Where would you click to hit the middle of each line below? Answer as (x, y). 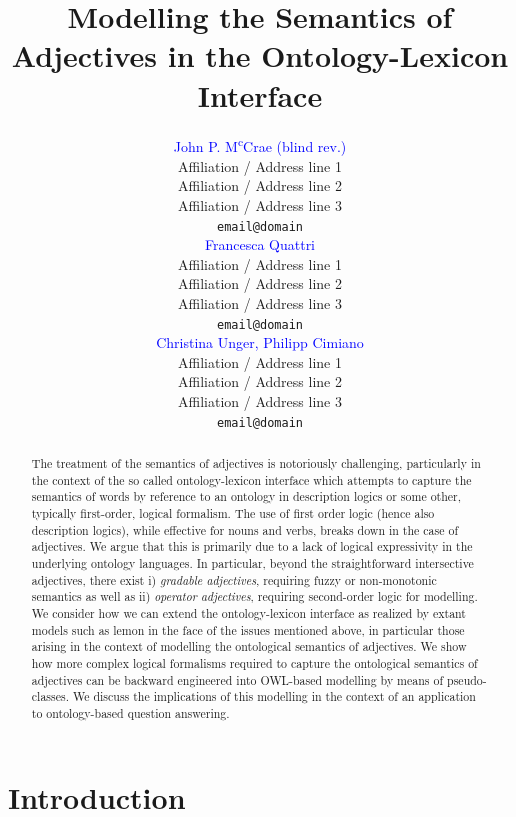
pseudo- (467, 679)
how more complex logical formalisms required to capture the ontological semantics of (254, 662)
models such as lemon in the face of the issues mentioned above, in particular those (248, 629)
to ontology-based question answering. (130, 712)
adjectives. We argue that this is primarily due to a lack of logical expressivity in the (252, 546)
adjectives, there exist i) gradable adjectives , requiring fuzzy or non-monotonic (234, 579)
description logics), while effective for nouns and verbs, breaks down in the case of (245, 529)
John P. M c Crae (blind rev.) (260, 145)
